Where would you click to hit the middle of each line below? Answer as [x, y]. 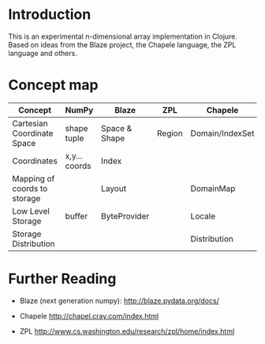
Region [170, 133]
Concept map [53, 85]
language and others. [43, 53]
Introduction [50, 15]
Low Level [31, 211]
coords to [30, 189]
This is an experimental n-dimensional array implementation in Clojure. [123, 36]
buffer [77, 216]
